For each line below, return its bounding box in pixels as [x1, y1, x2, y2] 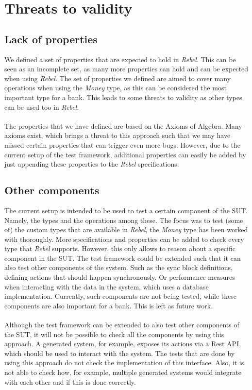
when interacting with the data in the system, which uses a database [4, 281, 209, 291]
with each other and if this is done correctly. [4, 376, 136, 387]
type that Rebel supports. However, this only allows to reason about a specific [4, 243, 235, 254]
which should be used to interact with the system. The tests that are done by [4, 348, 235, 358]
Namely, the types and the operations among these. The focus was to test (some [4, 215, 243, 225]
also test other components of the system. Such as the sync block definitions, [4, 262, 233, 272]
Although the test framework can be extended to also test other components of [4, 320, 239, 330]
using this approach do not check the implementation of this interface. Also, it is [4, 357, 244, 368]
